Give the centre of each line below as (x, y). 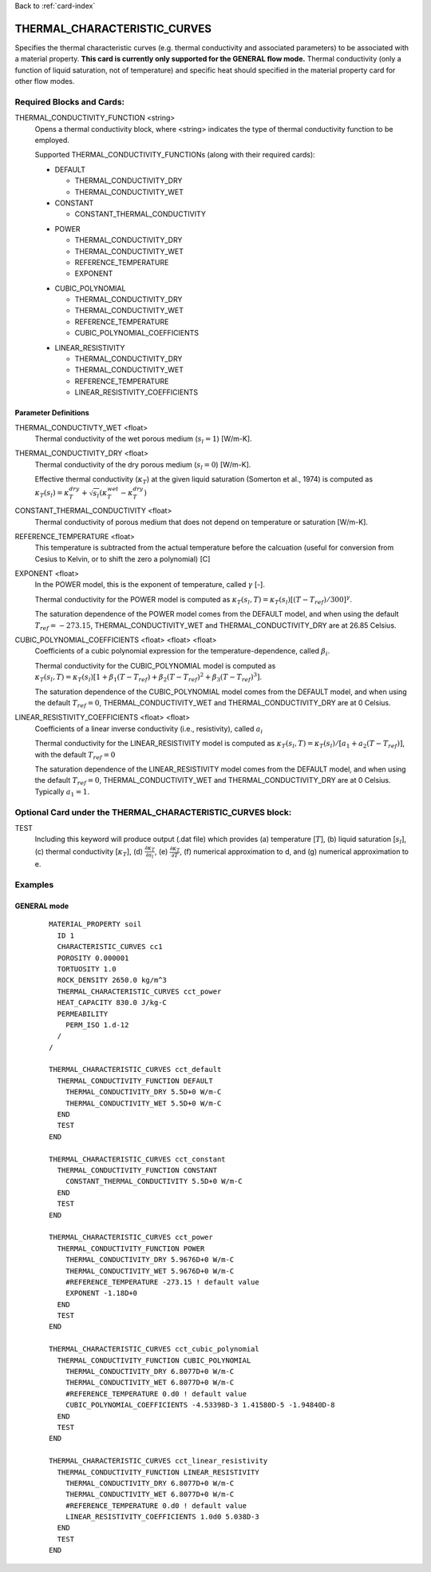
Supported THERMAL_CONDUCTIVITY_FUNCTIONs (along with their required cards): (175, 155)
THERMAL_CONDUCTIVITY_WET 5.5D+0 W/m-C (143, 1103)
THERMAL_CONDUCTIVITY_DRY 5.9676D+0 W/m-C (150, 1260)
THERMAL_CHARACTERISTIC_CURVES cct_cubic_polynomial (154, 1349)
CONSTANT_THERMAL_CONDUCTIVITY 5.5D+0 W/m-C (154, 1181)
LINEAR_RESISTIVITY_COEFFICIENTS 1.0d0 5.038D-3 (162, 1517)
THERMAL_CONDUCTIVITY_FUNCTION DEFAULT (135, 1081)
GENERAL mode (42, 906)
